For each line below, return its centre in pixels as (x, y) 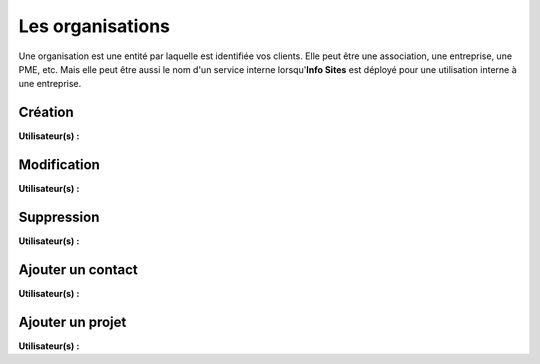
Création (46, 112)
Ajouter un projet (72, 321)
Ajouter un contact (78, 269)
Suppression (59, 216)
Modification (59, 165)
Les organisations (94, 26)
